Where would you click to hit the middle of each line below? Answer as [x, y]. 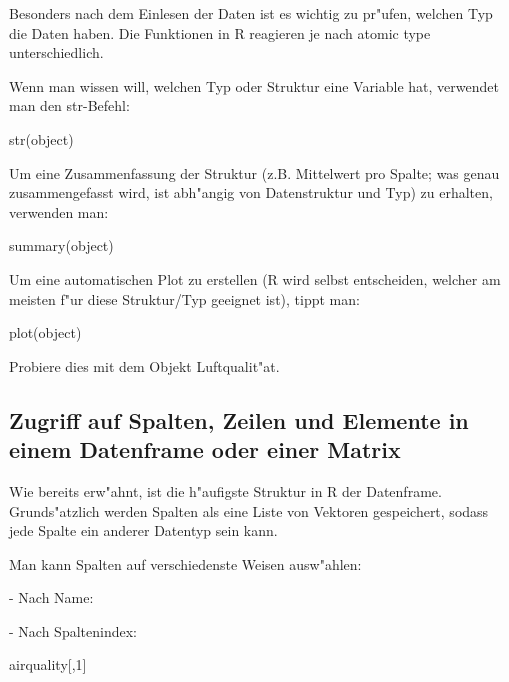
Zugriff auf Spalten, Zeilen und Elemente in [239, 419]
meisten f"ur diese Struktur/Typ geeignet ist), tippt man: [184, 298]
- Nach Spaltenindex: [73, 630]
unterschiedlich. [56, 52]
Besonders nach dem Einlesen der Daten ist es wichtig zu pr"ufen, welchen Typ [251, 13]
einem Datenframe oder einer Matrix [205, 449]
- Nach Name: [51, 597]
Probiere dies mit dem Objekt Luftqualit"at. [144, 365]
